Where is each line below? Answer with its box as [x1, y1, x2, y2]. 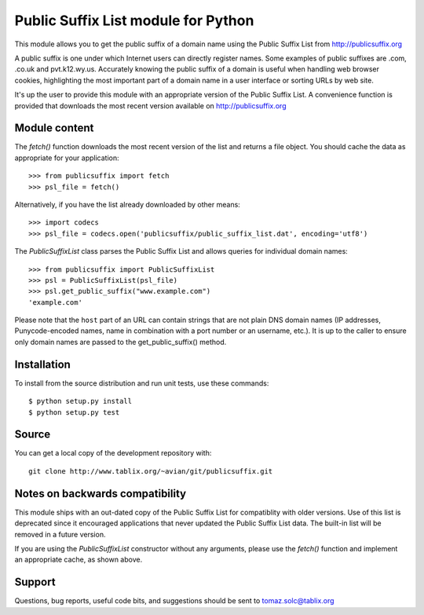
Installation [14, 357, 71, 371]
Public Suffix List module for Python [14, 12, 254, 29]
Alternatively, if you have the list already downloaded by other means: [14, 200, 241, 209]
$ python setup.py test [28, 408, 120, 416]
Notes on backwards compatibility [14, 487, 187, 500]
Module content [14, 122, 94, 135]
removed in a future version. [14, 529, 106, 539]
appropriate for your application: [14, 153, 119, 163]
